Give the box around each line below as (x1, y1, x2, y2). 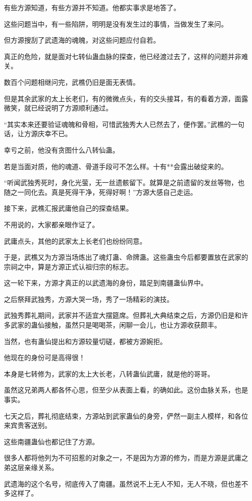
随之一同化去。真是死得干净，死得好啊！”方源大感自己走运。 (4, 187, 197, 197)
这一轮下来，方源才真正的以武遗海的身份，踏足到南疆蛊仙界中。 (4, 278, 207, 288)
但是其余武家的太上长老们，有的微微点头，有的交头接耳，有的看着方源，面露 (4, 93, 248, 103)
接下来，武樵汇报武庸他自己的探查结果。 (4, 203, 133, 213)
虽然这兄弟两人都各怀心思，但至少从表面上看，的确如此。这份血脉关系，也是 (4, 385, 248, 395)
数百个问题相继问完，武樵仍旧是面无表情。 (4, 77, 140, 87)
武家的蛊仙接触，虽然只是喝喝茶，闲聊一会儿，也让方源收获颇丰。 (10, 320, 221, 330)
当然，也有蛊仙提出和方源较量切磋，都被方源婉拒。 (4, 336, 167, 346)
